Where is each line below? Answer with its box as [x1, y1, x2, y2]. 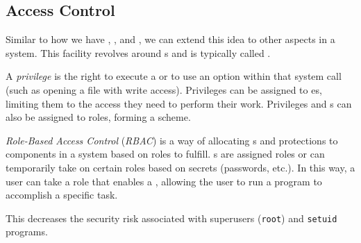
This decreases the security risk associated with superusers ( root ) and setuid [6, 210, 337, 225]
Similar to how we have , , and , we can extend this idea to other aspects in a [6, 32, 335, 47]
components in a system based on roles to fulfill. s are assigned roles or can [6, 146, 325, 161]
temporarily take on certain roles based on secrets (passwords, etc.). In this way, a [6, 160, 355, 174]
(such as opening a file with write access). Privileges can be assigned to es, [6, 82, 322, 97]
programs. [6, 224, 48, 239]
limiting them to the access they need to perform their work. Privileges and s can [6, 96, 352, 110]
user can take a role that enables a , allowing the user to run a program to [6, 174, 322, 188]
